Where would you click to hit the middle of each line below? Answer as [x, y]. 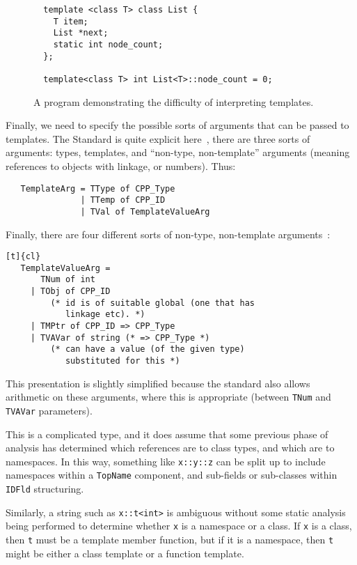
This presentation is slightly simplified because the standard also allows [158, 383]
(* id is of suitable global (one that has [152, 303]
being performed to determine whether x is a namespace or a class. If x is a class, [179, 526]
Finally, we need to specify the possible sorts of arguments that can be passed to [177, 125]
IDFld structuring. [45, 489]
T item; [71, 21]
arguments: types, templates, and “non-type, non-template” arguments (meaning [178, 152]
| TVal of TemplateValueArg [145, 211]
